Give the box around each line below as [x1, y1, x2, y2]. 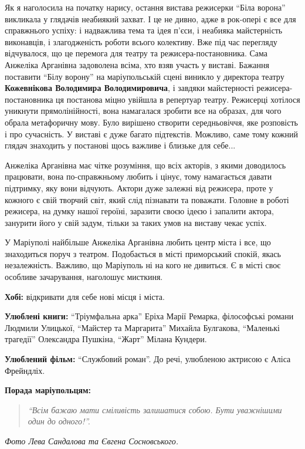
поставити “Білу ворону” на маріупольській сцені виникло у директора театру [5, 70, 284, 82]
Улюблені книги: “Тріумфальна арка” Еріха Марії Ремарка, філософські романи [5, 310, 294, 322]
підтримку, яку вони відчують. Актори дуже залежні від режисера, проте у [5, 181, 273, 194]
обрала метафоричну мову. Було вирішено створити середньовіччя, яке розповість [5, 116, 298, 128]
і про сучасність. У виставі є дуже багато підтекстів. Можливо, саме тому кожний [5, 127, 298, 140]
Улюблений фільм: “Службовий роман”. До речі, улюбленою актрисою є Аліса [5, 353, 291, 365]
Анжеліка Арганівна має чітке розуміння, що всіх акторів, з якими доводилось [5, 158, 286, 171]
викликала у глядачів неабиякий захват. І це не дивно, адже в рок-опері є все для [5, 12, 296, 25]
